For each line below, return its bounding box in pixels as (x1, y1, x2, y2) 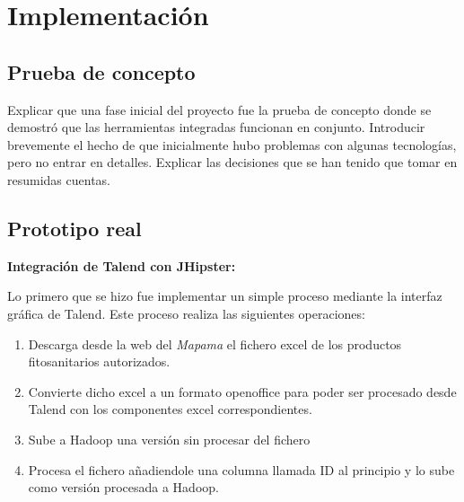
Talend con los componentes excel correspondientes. (28, 400, 312, 418)
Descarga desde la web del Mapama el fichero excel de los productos (28, 334, 402, 353)
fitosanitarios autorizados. (28, 352, 171, 371)
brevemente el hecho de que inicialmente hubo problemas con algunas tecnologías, (7, 135, 457, 154)
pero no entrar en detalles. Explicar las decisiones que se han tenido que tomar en (7, 153, 458, 172)
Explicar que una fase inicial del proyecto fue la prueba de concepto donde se (7, 100, 432, 119)
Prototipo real (7, 214, 142, 242)
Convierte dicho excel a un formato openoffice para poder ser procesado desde (28, 382, 457, 401)
